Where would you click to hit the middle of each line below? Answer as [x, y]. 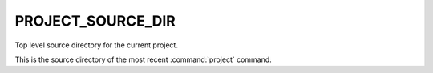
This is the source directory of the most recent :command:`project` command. [143, 59]
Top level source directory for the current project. [96, 45]
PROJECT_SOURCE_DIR [95, 21]
